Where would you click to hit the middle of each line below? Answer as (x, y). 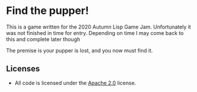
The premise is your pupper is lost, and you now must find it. (79, 50)
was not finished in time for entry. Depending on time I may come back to (95, 33)
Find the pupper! (48, 11)
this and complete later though (43, 39)
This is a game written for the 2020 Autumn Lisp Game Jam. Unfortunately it (98, 27)
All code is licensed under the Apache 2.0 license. (75, 83)
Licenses (23, 69)
